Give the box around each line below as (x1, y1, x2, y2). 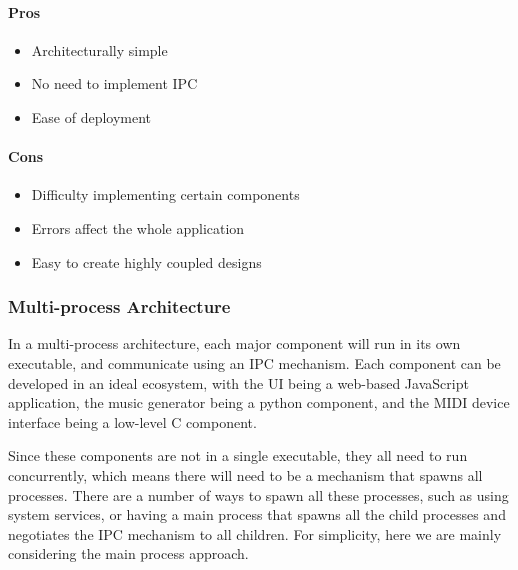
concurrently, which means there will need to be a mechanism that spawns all (8, 464, 483, 485)
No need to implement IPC (31, 73, 198, 94)
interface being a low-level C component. (8, 411, 257, 432)
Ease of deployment (31, 106, 152, 127)
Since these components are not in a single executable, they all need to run (8, 445, 468, 466)
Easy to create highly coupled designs (31, 251, 262, 272)
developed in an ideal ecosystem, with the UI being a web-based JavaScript (8, 372, 469, 393)
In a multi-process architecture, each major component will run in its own (8, 333, 461, 354)
